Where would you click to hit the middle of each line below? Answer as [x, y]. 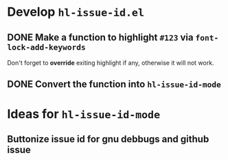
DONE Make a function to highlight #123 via [100, 37]
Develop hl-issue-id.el [76, 12]
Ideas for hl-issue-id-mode [84, 114]
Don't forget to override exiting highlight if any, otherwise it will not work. [111, 63]
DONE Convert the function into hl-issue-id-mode [114, 84]
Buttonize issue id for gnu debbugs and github [108, 139]
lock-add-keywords [46, 47]
